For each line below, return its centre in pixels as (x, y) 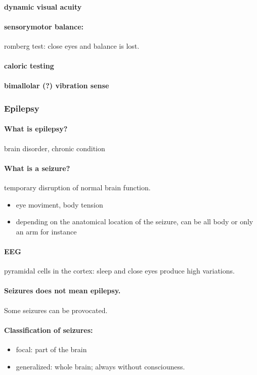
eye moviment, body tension (59, 204)
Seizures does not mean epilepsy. (62, 291)
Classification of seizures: (49, 330)
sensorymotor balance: (44, 26)
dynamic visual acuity (43, 6)
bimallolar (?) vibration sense (57, 86)
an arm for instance (46, 231)
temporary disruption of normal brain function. (77, 187)
